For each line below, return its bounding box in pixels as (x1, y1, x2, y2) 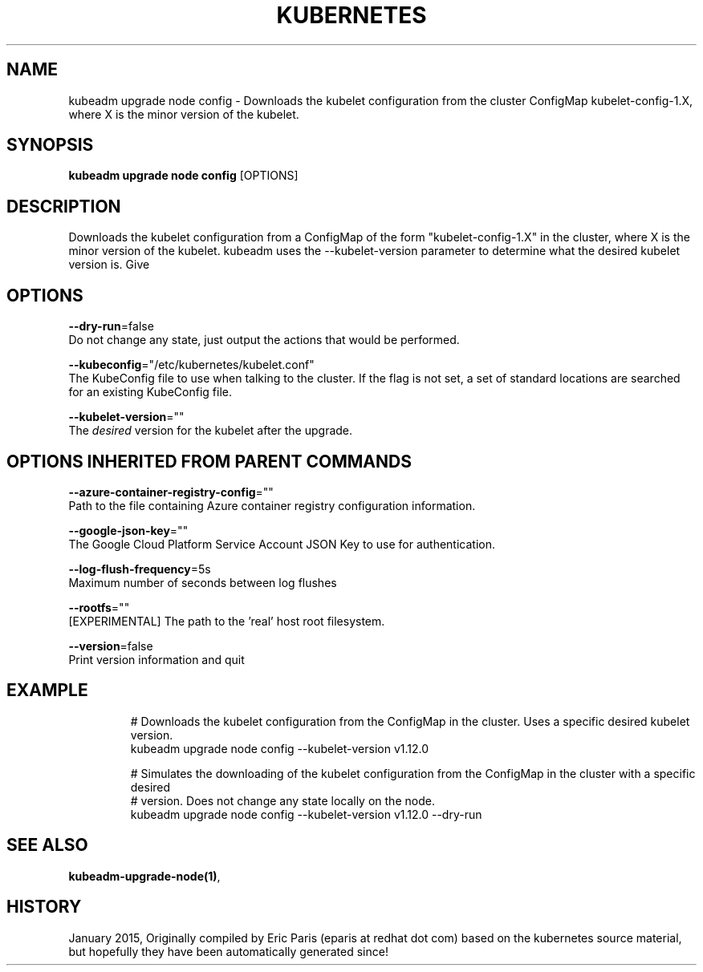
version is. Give (68, 257, 150, 272)
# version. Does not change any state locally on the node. (130, 793, 435, 808)
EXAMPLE (6, 680, 88, 701)
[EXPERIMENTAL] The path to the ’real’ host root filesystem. (68, 614, 385, 628)
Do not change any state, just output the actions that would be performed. (68, 333, 460, 347)
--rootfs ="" (68, 600, 130, 614)
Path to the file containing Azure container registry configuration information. (68, 498, 476, 512)
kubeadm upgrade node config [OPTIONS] (68, 168, 299, 183)
